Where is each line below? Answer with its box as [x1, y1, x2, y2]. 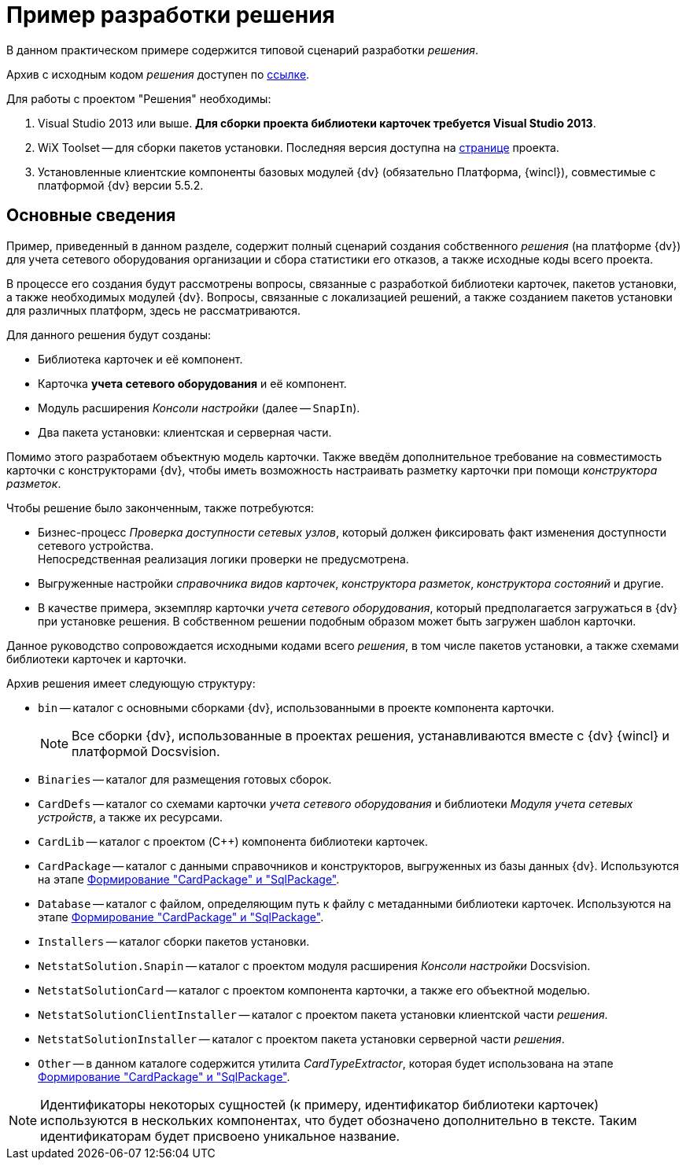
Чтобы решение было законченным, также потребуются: [6, 500, 315, 515]
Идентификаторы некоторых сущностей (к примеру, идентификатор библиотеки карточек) [40, 1096, 599, 1112]
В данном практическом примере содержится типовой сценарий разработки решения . [6, 42, 479, 57]
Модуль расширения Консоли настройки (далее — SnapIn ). [38, 400, 360, 415]
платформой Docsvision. [72, 743, 220, 759]
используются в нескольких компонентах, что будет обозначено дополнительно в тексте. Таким [40, 1112, 637, 1128]
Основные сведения [6, 205, 176, 226]
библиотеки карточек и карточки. [6, 651, 186, 666]
